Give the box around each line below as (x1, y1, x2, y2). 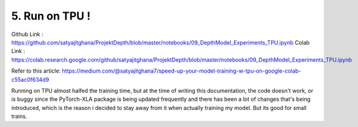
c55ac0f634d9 (11, 76, 50, 83)
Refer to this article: (11, 67, 61, 74)
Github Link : (11, 31, 43, 38)
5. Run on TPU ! (11, 9, 91, 23)
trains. (11, 113, 28, 120)
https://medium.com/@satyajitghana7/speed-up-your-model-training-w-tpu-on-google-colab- (62, 67, 302, 74)
